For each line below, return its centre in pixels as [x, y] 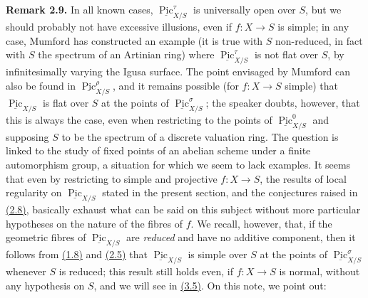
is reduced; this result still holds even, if [146, 271]
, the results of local [303, 178]
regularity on [34, 192]
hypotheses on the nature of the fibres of [94, 223]
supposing [27, 136]
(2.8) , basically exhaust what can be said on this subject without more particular [183, 209]
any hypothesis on [45, 286]
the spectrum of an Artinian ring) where [126, 54]
